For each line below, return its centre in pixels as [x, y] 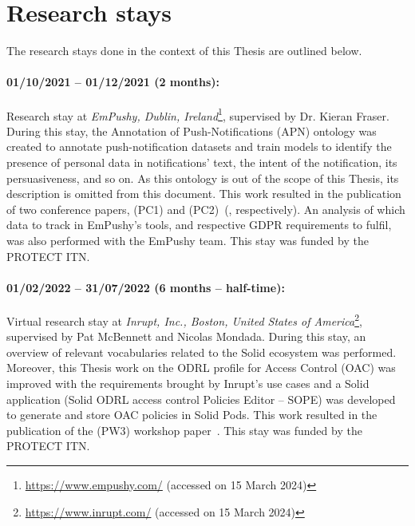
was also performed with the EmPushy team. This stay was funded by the [188, 240]
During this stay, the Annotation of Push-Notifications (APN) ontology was [192, 131]
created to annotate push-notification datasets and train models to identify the [199, 146]
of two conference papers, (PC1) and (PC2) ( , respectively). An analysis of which [206, 209]
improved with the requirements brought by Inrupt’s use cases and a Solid [188, 383]
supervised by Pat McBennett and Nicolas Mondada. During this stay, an [186, 336]
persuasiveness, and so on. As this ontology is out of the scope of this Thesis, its [203, 178]
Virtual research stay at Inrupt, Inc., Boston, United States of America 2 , [184, 319]
